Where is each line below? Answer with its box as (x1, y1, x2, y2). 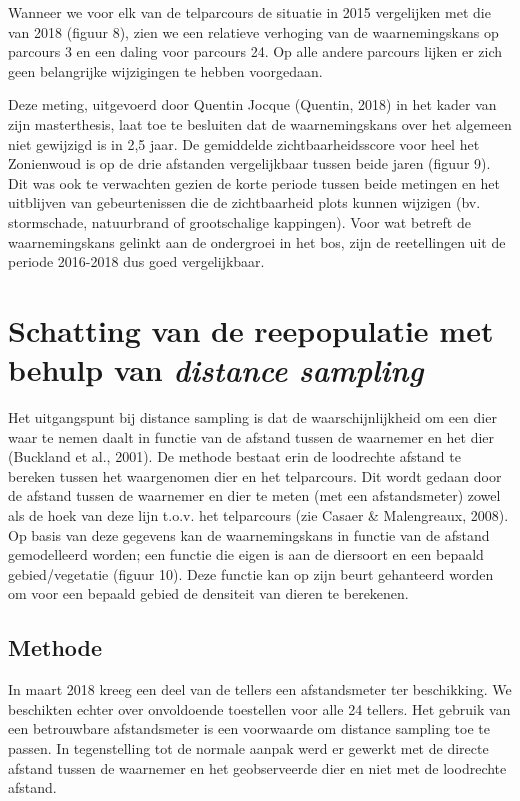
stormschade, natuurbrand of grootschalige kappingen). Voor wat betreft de (8, 211, 471, 232)
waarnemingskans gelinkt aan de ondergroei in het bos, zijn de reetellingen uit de (8, 231, 506, 252)
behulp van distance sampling (8, 349, 424, 391)
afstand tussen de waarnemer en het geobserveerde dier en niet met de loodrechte (8, 757, 507, 778)
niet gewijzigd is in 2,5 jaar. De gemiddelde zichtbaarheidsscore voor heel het (8, 133, 480, 154)
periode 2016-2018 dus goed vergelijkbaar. (8, 251, 265, 272)
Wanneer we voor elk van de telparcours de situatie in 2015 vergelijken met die (8, 2, 491, 22)
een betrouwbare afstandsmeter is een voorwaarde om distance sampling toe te (8, 718, 490, 739)
